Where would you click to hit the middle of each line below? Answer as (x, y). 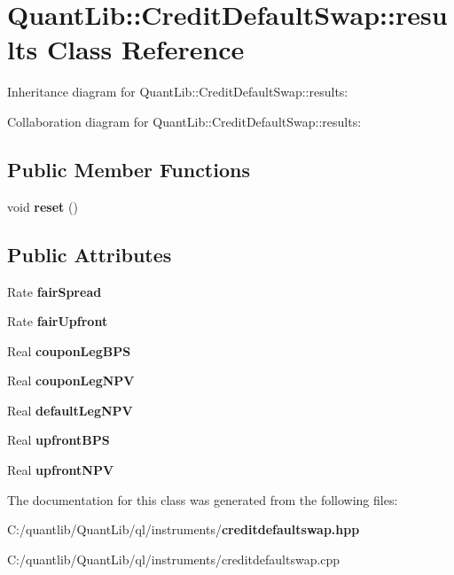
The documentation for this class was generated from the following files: (203, 499)
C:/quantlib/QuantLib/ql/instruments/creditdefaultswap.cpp (174, 559)
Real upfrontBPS (59, 440)
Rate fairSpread (55, 291)
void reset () (43, 206)
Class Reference (145, 49)
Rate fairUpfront (58, 321)
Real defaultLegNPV (70, 410)
